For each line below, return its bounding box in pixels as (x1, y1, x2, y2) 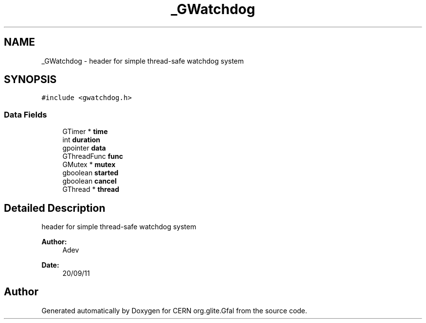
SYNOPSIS (4, 73, 57, 86)
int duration (62, 136, 100, 144)
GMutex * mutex (62, 160, 116, 169)
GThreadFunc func (62, 152, 124, 161)
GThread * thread (62, 185, 120, 194)
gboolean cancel (62, 177, 117, 186)
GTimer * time (62, 127, 108, 136)
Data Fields (4, 109, 47, 119)
